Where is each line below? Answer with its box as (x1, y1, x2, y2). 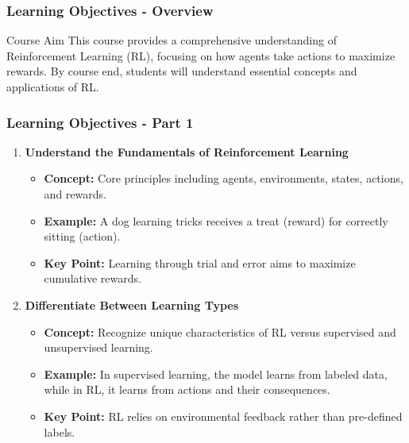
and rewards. (44, 186, 106, 202)
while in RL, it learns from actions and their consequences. (44, 381, 330, 398)
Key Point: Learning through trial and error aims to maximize (44, 254, 356, 271)
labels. (44, 423, 75, 440)
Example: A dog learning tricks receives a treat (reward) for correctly (44, 212, 388, 229)
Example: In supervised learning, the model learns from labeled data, (44, 365, 388, 382)
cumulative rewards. (44, 270, 141, 287)
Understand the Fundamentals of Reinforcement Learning (25, 143, 349, 160)
